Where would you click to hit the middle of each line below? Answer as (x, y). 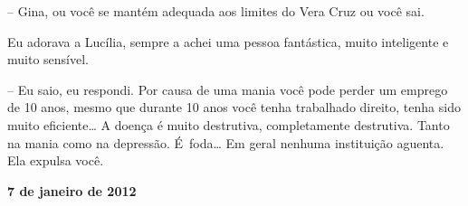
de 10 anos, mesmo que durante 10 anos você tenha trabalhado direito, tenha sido (234, 107)
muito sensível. (48, 59)
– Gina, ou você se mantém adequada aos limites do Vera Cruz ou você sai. (216, 11)
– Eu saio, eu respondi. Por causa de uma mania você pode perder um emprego (228, 89)
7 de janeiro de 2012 (72, 190)
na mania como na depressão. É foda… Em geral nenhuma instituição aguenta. (226, 142)
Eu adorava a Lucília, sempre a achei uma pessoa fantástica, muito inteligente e (228, 41)
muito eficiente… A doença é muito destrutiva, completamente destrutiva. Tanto (229, 124)
